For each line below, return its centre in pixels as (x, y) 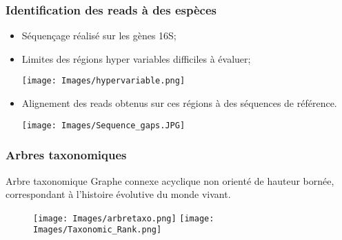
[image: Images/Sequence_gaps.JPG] (103, 125)
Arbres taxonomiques (66, 155)
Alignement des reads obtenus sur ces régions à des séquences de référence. (179, 103)
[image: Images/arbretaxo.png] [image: (124, 218)
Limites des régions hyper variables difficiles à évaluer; (136, 58)
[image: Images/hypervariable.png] (103, 81)
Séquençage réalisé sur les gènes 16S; (99, 36)
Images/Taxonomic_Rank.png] (98, 230)
